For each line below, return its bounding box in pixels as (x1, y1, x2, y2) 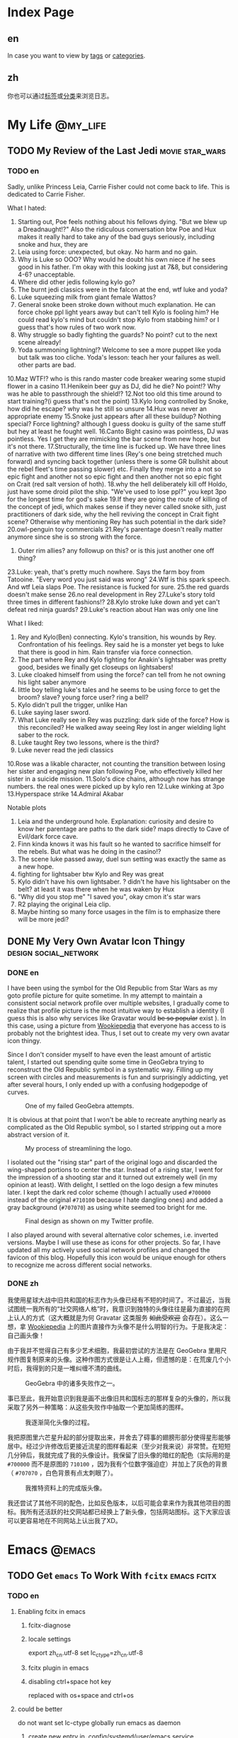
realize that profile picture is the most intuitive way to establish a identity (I (7, 1006, 225, 1015)
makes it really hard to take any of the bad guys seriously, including (17, 232, 215, 241)
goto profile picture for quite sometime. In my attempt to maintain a (7, 991, 203, 1000)
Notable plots (7, 803, 47, 812)
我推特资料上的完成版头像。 (25, 1483, 106, 1492)
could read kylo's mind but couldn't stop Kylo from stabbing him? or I (17, 315, 220, 323)
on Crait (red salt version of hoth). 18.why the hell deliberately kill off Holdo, (7, 479, 228, 488)
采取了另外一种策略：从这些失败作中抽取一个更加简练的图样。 (7, 1403, 188, 1411)
